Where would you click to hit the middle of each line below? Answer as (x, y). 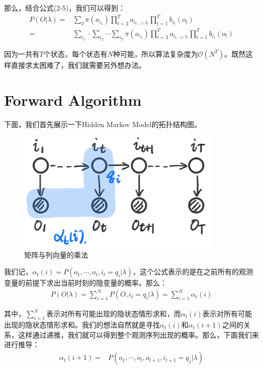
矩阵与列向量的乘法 (56, 254)
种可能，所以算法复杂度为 (156, 53)
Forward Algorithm (73, 99)
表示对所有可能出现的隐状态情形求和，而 (114, 314)
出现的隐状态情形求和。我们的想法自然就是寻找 (82, 325)
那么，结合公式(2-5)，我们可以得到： (65, 8)
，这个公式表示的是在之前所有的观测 (193, 272)
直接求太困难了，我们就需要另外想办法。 (78, 65)
